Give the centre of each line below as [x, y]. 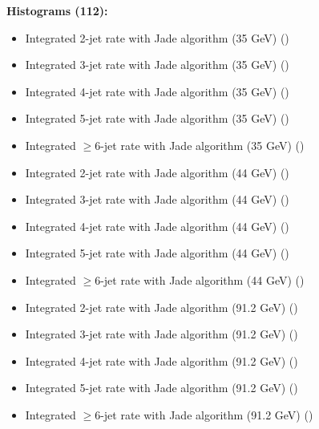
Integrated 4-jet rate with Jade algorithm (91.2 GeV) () [162, 360]
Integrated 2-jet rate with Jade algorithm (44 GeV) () [157, 172]
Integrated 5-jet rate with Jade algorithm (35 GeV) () [157, 118]
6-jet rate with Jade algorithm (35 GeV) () [200, 145]
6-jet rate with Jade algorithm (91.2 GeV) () [204, 414]
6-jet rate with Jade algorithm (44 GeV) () [200, 279]
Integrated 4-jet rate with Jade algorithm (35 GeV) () [157, 91]
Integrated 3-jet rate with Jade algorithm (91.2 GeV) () [162, 334]
